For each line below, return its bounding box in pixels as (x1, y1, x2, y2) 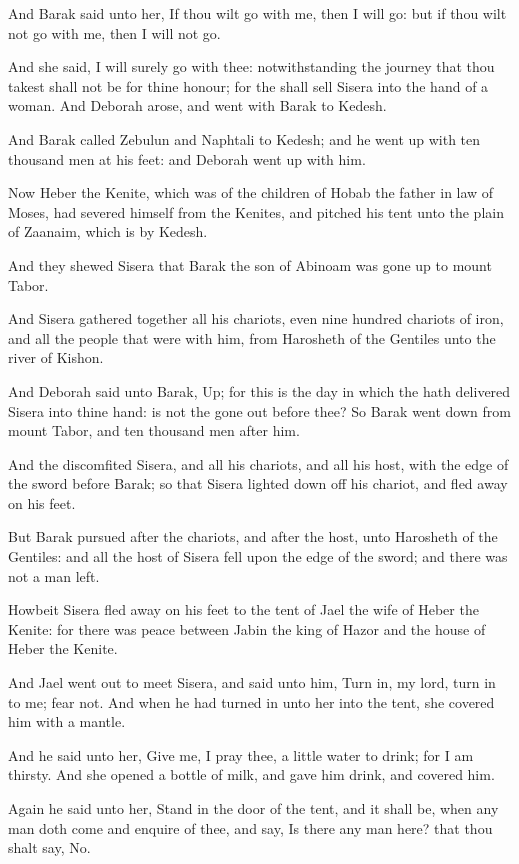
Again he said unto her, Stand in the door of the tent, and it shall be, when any (8, 798, 499, 818)
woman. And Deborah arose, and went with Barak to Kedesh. (8, 95, 387, 116)
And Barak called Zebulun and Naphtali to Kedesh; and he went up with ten (8, 128, 481, 149)
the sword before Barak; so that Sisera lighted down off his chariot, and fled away (8, 473, 508, 494)
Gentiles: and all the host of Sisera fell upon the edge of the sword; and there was (8, 546, 508, 567)
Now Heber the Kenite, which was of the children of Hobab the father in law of (8, 182, 494, 203)
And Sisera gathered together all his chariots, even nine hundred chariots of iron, (8, 308, 504, 329)
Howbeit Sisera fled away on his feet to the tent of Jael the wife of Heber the (8, 599, 479, 620)
